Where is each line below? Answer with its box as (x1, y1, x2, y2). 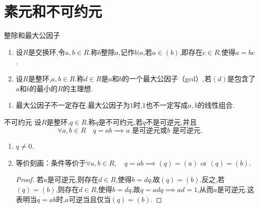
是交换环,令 (28, 46, 65, 57)
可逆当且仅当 (68, 194, 111, 204)
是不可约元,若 (98, 116, 143, 127)
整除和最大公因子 (4, 30, 60, 40)
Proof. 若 (15, 174, 44, 185)
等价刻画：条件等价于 (15, 157, 86, 168)
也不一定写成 (145, 100, 188, 110)
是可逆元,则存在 (47, 174, 98, 185)
